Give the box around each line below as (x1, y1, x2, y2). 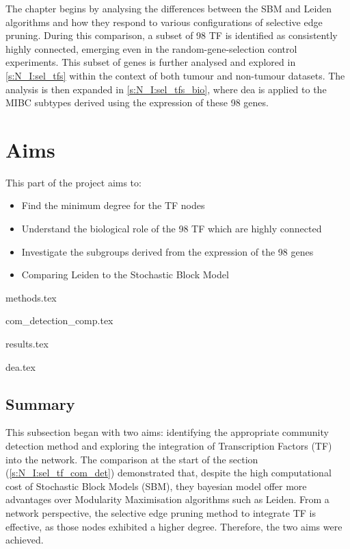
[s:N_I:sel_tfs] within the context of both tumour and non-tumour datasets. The (5, 68, 345, 82)
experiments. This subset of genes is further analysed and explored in (5, 55, 296, 69)
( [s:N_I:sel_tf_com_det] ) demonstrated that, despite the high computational (5, 465, 332, 480)
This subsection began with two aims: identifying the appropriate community (5, 425, 329, 439)
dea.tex (5, 359, 36, 374)
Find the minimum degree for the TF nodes (21, 198, 205, 212)
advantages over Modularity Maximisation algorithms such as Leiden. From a (5, 492, 329, 507)
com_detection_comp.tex (5, 313, 113, 328)
